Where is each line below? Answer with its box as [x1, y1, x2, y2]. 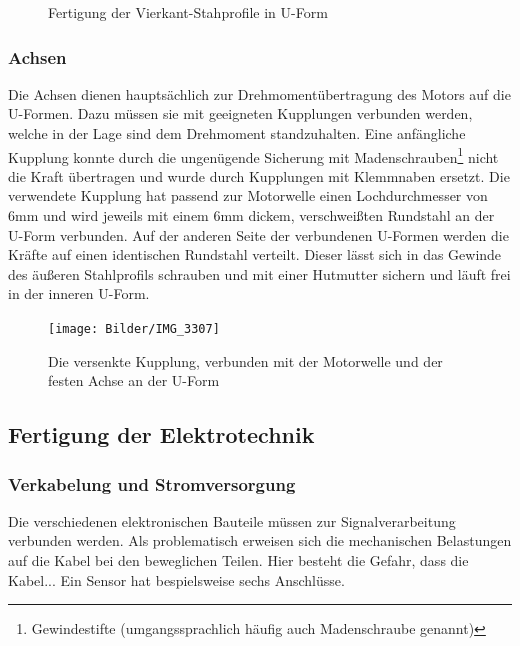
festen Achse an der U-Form [48, 370, 220, 391]
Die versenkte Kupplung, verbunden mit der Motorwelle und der [48, 350, 443, 371]
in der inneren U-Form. [8, 283, 150, 304]
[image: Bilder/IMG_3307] [48, 322, 220, 336]
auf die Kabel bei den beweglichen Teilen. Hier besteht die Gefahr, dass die [8, 550, 469, 571]
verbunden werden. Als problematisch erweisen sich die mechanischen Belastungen [8, 530, 512, 551]
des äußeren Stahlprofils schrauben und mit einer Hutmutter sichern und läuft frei [8, 263, 511, 284]
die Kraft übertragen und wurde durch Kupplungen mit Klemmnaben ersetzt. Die [8, 165, 510, 186]
